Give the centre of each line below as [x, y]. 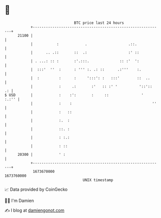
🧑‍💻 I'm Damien [19, 201]
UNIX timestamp [98, 180]
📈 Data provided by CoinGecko [36, 189]
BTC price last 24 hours [99, 23]
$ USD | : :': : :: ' [74, 95]
